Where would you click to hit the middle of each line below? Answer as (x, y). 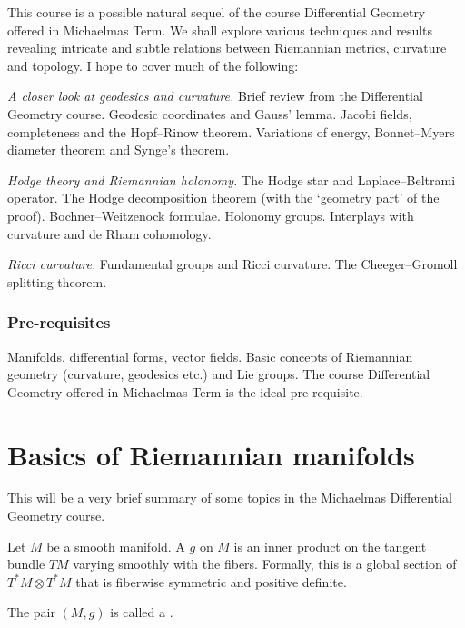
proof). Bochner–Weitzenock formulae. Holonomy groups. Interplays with (211, 215)
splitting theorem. (57, 281)
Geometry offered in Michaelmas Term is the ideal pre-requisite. (185, 391)
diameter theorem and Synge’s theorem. (119, 150)
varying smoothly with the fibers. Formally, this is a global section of (265, 564)
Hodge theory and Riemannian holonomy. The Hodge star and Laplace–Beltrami (232, 179)
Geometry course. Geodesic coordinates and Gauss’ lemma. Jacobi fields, (210, 113)
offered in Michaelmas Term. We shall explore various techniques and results (220, 30)
